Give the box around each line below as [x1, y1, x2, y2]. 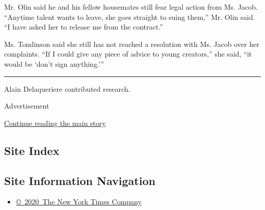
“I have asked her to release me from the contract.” [4, 21, 163, 32]
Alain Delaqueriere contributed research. [4, 83, 130, 94]
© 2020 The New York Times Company [16, 196, 142, 207]
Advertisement [4, 100, 49, 111]
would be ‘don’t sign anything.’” [4, 58, 104, 69]
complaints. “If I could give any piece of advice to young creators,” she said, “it [4, 48, 252, 59]
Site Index [4, 142, 60, 158]
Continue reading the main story [4, 117, 106, 128]
